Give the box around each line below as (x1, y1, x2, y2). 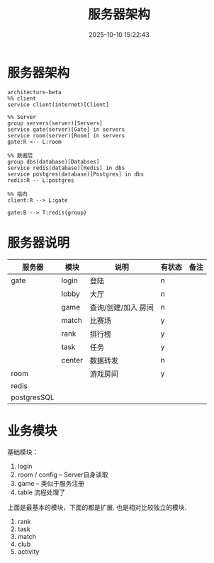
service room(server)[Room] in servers (7, 132, 125, 139)
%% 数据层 (7, 152, 33, 159)
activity (17, 547, 40, 556)
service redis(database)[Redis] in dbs (7, 164, 125, 171)
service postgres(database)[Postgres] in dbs (7, 171, 144, 178)
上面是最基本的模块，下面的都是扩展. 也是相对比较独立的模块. (7, 503, 187, 511)
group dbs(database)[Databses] (7, 158, 100, 165)
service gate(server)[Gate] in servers (7, 125, 125, 133)
